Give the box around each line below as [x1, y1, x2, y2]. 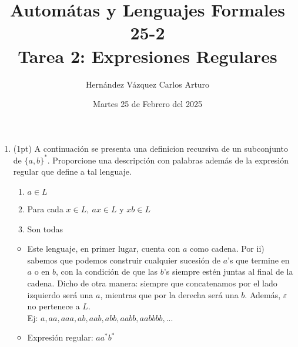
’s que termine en [227, 253, 290, 266]
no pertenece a [27, 300, 80, 312]
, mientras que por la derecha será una [100, 288, 239, 301]
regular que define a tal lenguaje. [13, 165, 132, 178]
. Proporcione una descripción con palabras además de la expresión [47, 154, 289, 166]
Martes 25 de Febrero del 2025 [93, 98, 202, 110]
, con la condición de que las [56, 265, 158, 278]
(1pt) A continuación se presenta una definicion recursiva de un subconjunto [13, 142, 288, 154]
